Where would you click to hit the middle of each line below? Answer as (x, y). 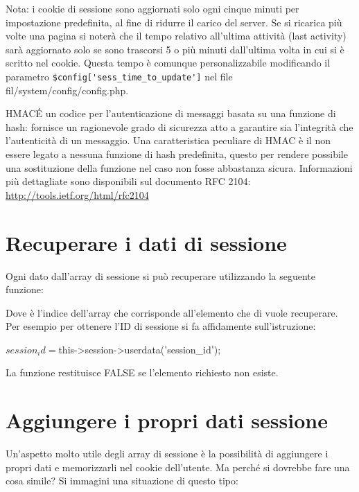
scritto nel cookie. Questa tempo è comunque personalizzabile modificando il (168, 63)
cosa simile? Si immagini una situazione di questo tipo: (122, 481)
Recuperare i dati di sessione (146, 242)
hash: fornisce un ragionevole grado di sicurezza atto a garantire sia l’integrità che (179, 126)
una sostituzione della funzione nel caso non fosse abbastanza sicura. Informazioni (179, 167)
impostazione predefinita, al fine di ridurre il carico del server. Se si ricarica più (174, 22)
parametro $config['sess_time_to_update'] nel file (119, 76)
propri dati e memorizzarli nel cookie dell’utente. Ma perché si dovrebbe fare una (178, 467)
